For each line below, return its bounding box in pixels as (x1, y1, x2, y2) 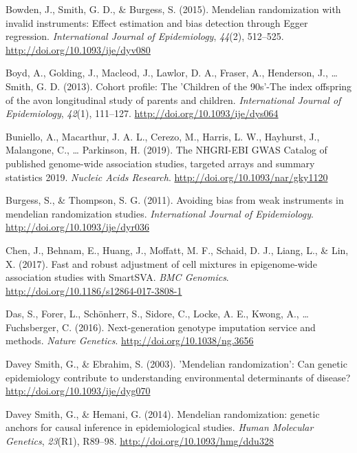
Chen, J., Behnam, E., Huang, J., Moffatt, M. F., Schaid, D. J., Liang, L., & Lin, (6, 242, 349, 257)
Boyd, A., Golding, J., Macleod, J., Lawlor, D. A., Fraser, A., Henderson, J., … (6, 65, 338, 80)
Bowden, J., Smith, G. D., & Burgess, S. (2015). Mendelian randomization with (6, 2, 341, 16)
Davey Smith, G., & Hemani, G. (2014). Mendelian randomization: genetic (6, 406, 320, 421)
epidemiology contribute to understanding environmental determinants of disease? (6, 370, 351, 384)
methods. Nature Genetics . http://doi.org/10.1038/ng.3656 (6, 333, 254, 348)
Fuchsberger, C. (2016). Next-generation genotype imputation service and (6, 319, 316, 334)
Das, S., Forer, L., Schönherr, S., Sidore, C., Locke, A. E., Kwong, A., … (6, 306, 309, 321)
